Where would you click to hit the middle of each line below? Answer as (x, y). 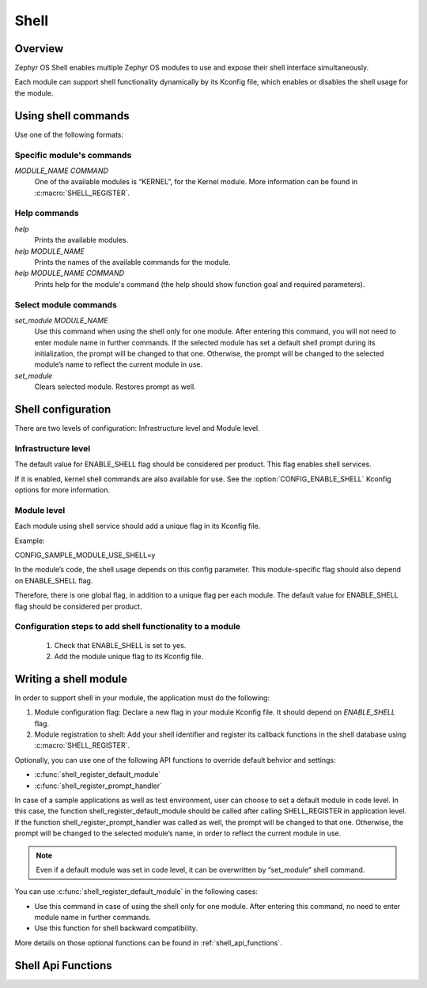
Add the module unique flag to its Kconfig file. (129, 656)
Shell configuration (63, 410)
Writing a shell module (71, 679)
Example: (30, 541)
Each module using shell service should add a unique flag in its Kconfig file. (138, 526)
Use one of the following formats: (69, 134)
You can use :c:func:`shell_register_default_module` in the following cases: (136, 892)
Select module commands (66, 304)
